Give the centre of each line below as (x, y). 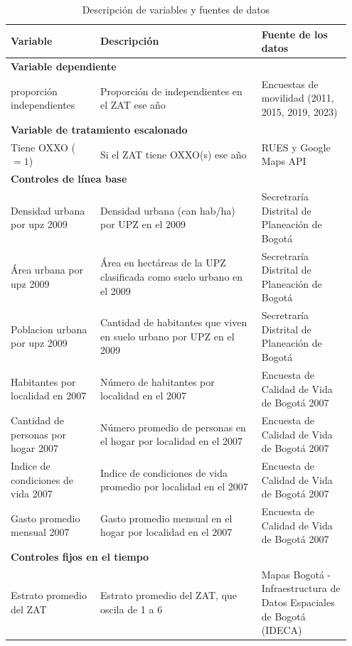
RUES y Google (296, 147)
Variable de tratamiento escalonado (99, 129)
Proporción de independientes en (171, 91)
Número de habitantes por (157, 381)
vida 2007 (32, 494)
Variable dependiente (64, 66)
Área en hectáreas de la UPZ (163, 263)
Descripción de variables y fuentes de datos (176, 9)
